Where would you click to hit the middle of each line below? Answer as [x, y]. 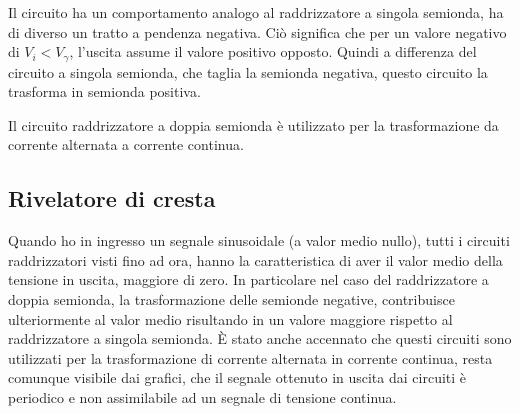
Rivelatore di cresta [112, 198]
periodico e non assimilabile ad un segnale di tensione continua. [202, 396]
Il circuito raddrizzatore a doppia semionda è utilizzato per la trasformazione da [253, 124]
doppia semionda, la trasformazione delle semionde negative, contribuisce [231, 299]
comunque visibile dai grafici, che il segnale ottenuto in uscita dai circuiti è [237, 377]
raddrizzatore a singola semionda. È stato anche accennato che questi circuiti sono [260, 338]
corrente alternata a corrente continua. [126, 144]
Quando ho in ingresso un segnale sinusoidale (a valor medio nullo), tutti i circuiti [259, 240]
